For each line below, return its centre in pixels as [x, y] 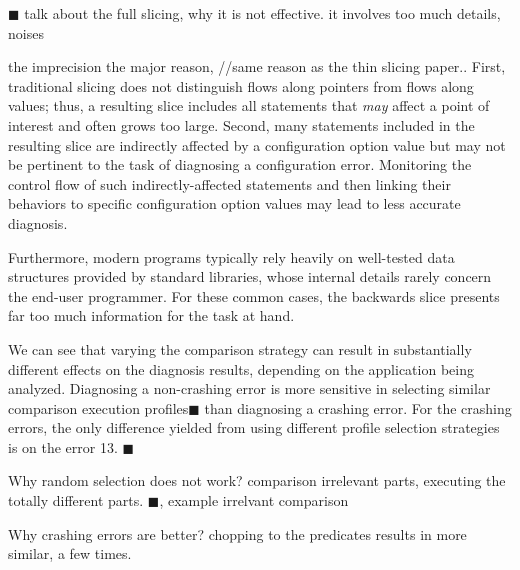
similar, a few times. [70, 553]
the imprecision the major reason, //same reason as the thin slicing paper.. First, [257, 66]
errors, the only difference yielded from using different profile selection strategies [254, 427]
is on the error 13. [63, 446]
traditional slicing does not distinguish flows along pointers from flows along [241, 85]
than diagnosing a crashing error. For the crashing [358, 407]
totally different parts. [76, 500]
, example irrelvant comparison [254, 500]
